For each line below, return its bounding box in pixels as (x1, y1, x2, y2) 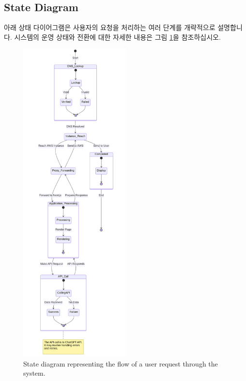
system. (23, 368, 46, 378)
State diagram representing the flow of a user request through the (23, 358, 218, 368)
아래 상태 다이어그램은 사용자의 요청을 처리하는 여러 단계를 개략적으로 (4, 22, 215, 32)
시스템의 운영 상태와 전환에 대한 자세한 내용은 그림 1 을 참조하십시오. (14, 31, 221, 42)
